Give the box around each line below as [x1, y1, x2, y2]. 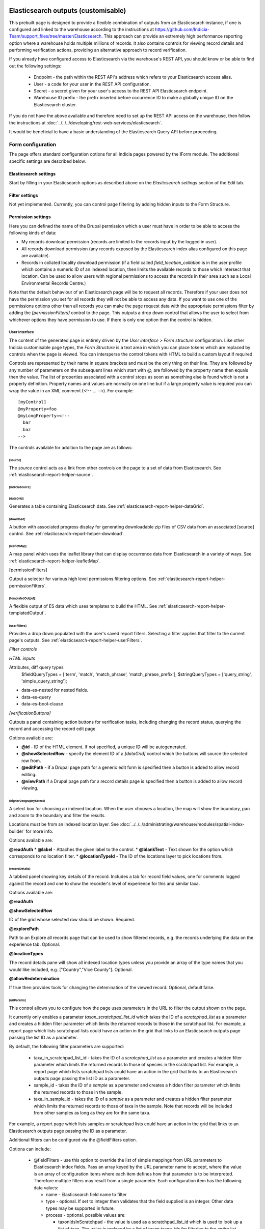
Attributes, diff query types [9, 664, 64, 671]
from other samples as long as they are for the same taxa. [33, 1110, 151, 1115]
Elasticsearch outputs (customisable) [9, 6, 126, 15]
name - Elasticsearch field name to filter [46, 1191, 127, 1197]
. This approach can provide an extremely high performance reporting [101, 33, 243, 39]
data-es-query [21, 694, 51, 700]
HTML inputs [9, 655, 35, 661]
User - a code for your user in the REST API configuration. [33, 81, 151, 87]
